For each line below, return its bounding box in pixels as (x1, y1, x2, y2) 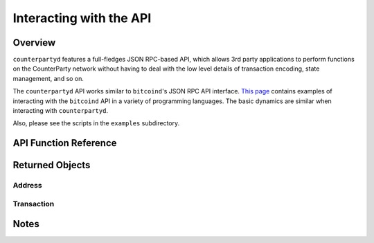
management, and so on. (12, 74, 84, 82)
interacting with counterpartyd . (12, 107, 109, 115)
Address (12, 181, 42, 190)
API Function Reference (12, 137, 117, 149)
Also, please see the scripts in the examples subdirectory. (12, 119, 180, 127)
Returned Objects (12, 159, 91, 171)
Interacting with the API (12, 10, 152, 26)
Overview (12, 37, 56, 48)
